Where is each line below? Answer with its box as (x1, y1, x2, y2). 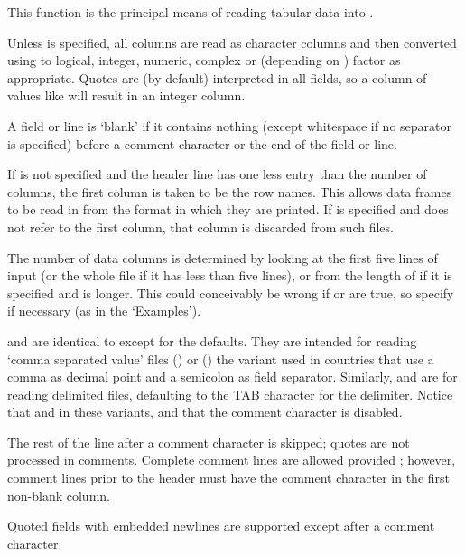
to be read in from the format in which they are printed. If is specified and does (7, 200, 449, 219)
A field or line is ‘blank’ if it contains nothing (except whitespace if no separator (7, 116, 451, 135)
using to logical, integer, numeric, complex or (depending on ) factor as (7, 51, 401, 70)
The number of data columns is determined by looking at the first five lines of (7, 248, 438, 267)
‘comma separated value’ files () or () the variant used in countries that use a (7, 349, 434, 368)
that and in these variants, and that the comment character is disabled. (7, 402, 403, 421)
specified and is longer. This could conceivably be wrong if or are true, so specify (7, 283, 454, 302)
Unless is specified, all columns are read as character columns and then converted (7, 33, 457, 52)
